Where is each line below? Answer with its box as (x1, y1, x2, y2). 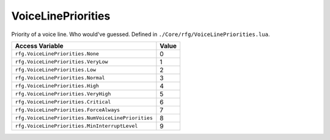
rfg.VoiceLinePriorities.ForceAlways (15, 107, 120, 113)
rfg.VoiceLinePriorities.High (15, 83, 99, 89)
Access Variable (15, 42, 64, 50)
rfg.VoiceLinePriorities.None (15, 51, 99, 57)
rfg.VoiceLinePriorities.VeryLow (15, 59, 108, 65)
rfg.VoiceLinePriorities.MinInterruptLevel (15, 123, 138, 130)
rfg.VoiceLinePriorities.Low (15, 67, 97, 73)
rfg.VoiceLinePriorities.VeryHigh (15, 90, 111, 97)
